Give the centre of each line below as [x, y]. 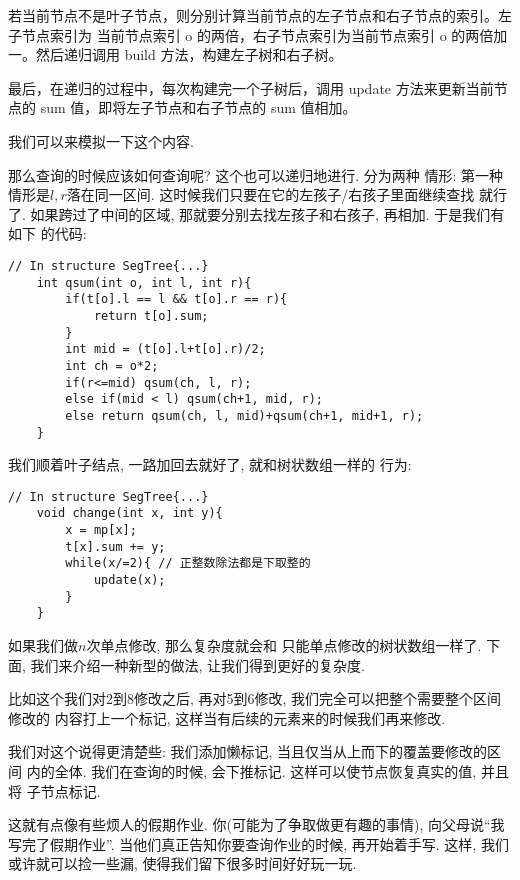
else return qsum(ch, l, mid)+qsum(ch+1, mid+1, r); [244, 415]
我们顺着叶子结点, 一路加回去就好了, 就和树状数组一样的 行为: [210, 464]
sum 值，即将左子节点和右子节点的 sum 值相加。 [198, 107]
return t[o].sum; [151, 315]
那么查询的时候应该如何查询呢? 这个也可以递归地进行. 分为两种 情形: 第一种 [256, 174]
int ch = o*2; [112, 365]
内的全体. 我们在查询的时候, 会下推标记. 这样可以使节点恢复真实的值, [251, 770]
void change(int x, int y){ [129, 513]
